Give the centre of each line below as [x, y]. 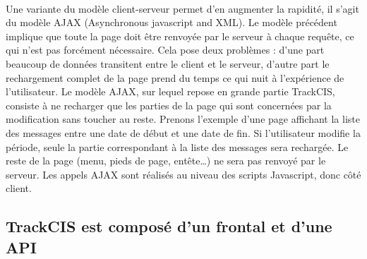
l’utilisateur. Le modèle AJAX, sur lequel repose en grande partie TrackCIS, [170, 91]
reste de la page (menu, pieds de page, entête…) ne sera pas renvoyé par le [166, 161]
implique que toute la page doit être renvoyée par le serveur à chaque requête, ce [180, 36]
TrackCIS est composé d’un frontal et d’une [169, 226]
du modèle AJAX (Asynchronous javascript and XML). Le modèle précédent [172, 22]
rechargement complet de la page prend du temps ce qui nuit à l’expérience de [175, 77]
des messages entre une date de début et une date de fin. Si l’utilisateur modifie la [183, 132]
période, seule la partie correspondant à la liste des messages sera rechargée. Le [177, 146]
